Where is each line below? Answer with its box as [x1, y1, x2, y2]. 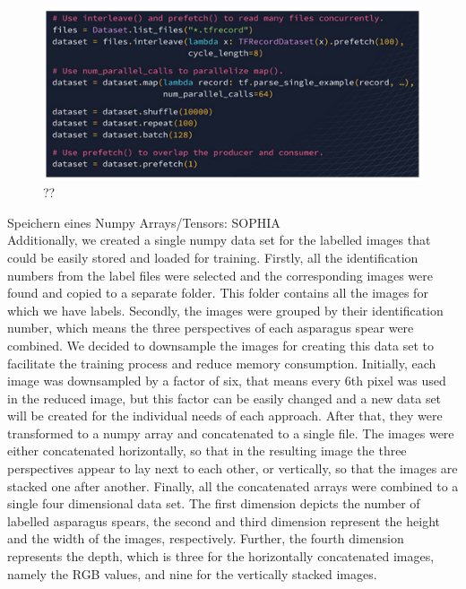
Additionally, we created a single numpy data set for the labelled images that [7, 230, 431, 249]
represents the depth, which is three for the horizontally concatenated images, [7, 547, 435, 566]
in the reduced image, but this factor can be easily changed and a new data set [7, 388, 442, 407]
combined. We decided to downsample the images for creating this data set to [7, 335, 434, 354]
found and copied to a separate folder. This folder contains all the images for [7, 283, 428, 302]
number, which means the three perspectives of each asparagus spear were [7, 318, 414, 337]
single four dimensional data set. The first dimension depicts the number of [7, 494, 420, 513]
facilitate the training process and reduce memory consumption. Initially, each [7, 353, 436, 372]
